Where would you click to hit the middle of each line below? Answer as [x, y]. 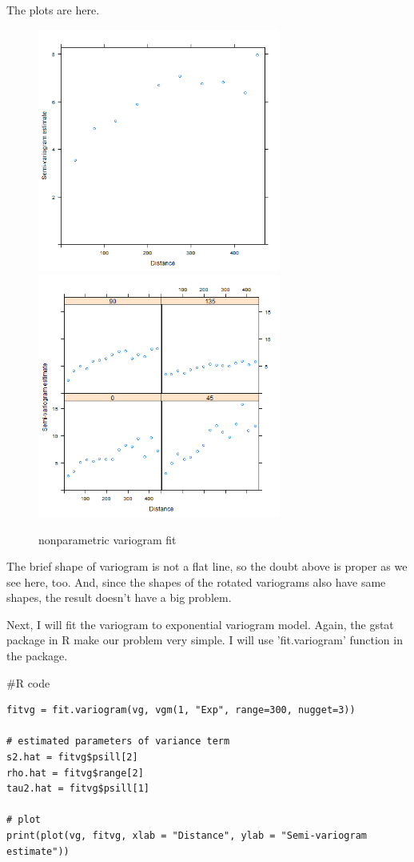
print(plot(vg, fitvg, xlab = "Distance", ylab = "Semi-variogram [187, 836]
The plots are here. [53, 10]
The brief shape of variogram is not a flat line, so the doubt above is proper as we [207, 566]
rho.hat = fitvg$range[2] [75, 773]
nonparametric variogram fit [107, 539]
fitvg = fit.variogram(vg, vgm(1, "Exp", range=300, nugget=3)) [181, 710]
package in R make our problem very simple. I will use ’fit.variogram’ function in [205, 640]
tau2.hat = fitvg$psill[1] [78, 789]
